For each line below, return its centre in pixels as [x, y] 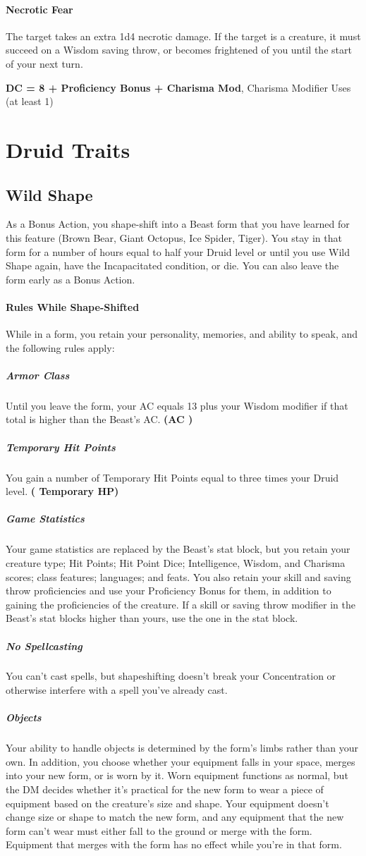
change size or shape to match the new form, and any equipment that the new [175, 817]
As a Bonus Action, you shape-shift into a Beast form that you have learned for [178, 224]
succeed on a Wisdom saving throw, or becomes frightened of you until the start [179, 50]
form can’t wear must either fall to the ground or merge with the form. [159, 830]
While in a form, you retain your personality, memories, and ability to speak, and [182, 334]
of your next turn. [44, 63]
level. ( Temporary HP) [62, 491]
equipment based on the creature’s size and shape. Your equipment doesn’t [167, 803]
